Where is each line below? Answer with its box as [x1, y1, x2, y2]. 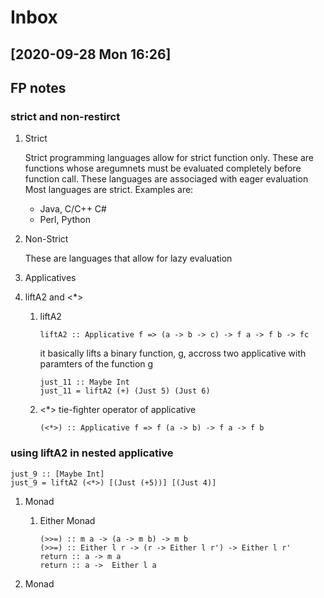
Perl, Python [39, 214, 92, 226]
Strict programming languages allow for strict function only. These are [24, 152, 314, 164]
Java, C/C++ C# [39, 203, 107, 215]
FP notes [10, 79, 67, 96]
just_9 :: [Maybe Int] [10, 469, 105, 479]
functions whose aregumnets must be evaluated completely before [24, 162, 302, 175]
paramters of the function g [39, 358, 154, 370]
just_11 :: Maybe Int [39, 377, 130, 388]
